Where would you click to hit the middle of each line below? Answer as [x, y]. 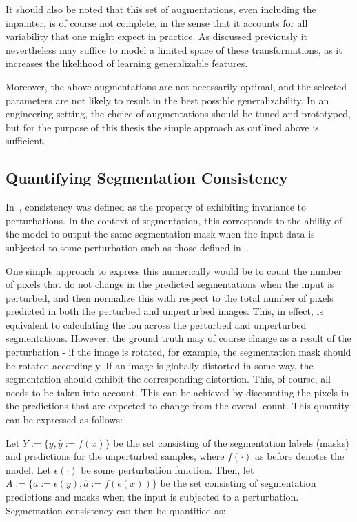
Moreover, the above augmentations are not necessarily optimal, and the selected [176, 86]
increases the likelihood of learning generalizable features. [127, 63]
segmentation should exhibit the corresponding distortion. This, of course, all [168, 379]
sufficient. [26, 141]
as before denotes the [299, 456]
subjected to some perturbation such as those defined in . [127, 247]
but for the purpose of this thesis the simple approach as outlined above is [162, 127]
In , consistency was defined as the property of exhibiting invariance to [156, 207]
